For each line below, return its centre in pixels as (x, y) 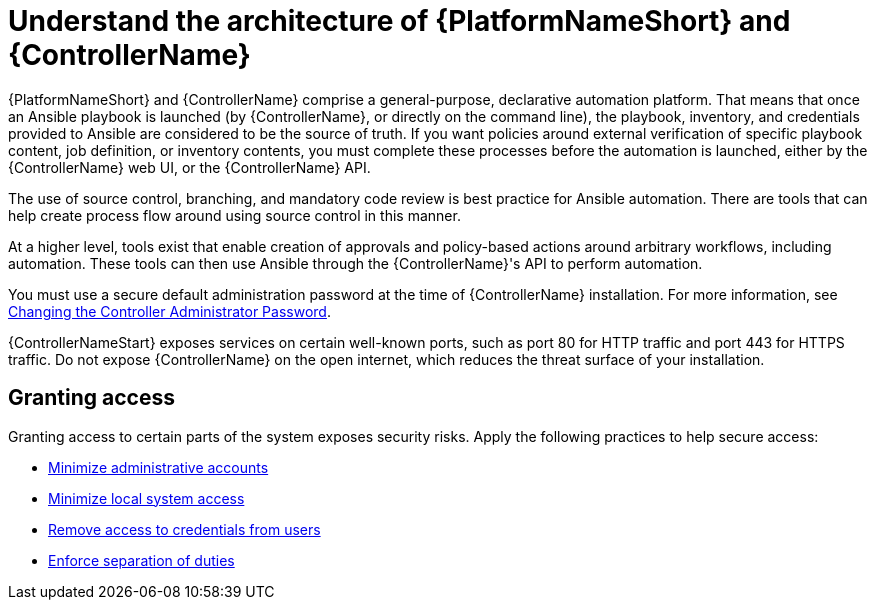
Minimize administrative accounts (158, 467)
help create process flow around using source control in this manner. (234, 215)
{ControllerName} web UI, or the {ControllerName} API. (189, 167)
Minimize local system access (146, 498)
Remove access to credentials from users (184, 529)
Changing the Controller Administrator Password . (169, 311)
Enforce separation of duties (141, 560)
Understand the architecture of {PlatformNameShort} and (399, 21)
